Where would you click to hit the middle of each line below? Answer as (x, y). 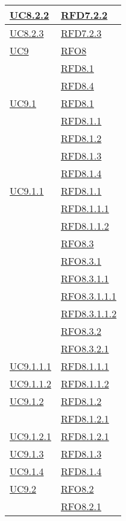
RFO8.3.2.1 (85, 348)
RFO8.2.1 (81, 506)
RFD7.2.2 (84, 15)
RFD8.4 (77, 86)
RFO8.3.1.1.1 (88, 296)
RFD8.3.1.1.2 (89, 313)
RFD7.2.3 (81, 33)
